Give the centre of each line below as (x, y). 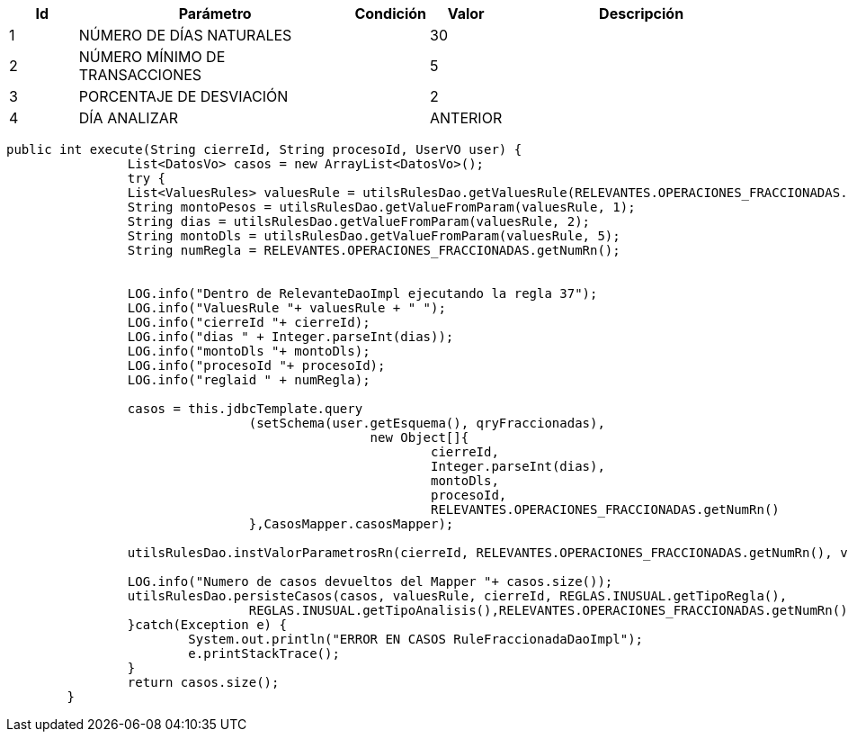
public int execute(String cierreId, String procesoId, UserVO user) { (264, 149)
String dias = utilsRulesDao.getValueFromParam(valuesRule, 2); (359, 221)
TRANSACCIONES (140, 75)
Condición (391, 14)
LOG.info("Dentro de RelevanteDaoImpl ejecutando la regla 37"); (362, 293)
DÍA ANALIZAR (129, 118)
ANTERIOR (466, 118)
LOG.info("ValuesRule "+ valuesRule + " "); (286, 308)
